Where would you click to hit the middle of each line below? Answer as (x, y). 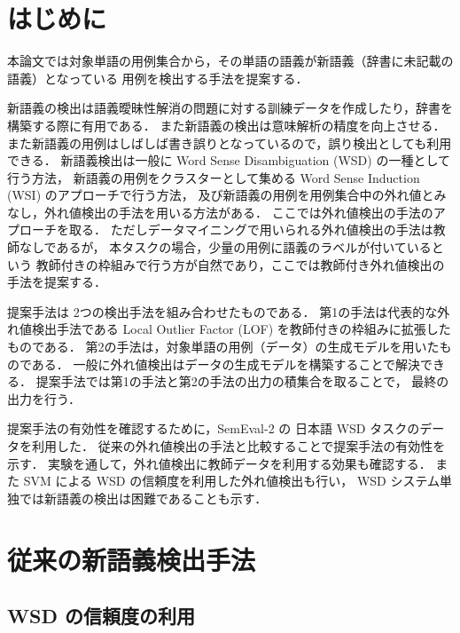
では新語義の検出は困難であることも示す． (143, 498)
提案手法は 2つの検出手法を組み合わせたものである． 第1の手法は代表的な (222, 311)
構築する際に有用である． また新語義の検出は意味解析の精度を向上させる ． (226, 125)
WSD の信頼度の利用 (101, 616)
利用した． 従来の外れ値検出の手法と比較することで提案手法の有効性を (238, 446)
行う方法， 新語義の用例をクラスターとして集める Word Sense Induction (214, 177)
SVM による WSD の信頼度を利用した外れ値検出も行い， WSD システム (231, 481)
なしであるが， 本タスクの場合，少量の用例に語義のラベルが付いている (225, 247)
